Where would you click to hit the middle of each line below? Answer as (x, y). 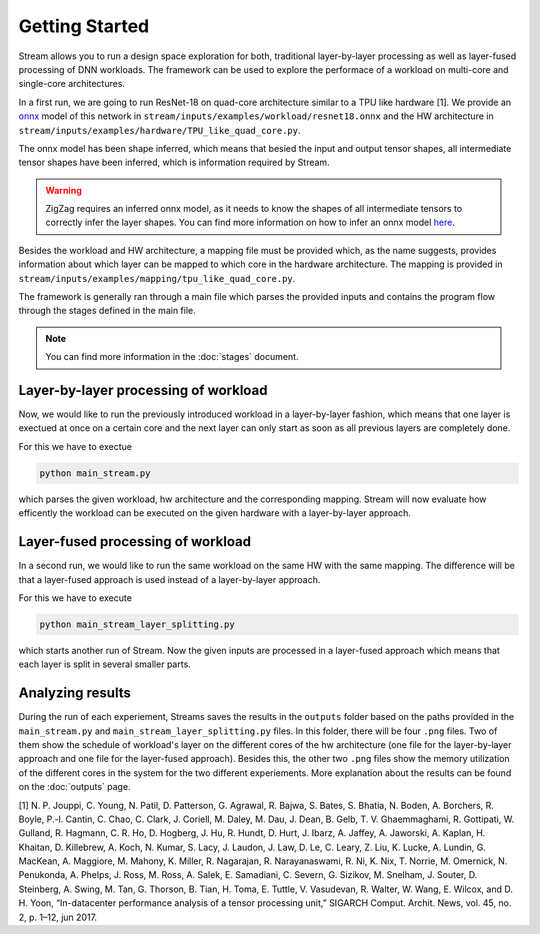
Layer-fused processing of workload (135, 541)
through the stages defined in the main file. (107, 311)
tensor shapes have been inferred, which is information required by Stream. (174, 162)
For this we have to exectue (75, 446)
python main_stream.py (95, 473)
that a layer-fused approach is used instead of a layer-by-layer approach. (169, 579)
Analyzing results (75, 693)
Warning (63, 190)
